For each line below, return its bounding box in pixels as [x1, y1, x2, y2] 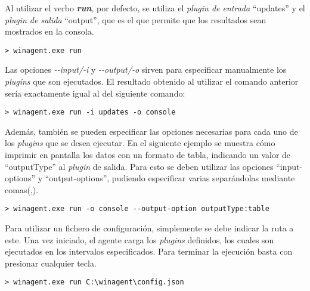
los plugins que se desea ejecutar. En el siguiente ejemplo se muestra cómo [5, 137, 275, 149]
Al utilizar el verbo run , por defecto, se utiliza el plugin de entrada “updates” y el [5, 2, 305, 14]
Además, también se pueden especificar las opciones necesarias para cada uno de [5, 125, 298, 137]
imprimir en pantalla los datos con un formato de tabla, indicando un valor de [5, 148, 291, 161]
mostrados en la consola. [5, 25, 94, 38]
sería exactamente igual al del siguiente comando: [5, 86, 185, 99]
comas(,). [5, 183, 39, 196]
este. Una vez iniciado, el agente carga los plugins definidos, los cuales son [5, 233, 274, 246]
